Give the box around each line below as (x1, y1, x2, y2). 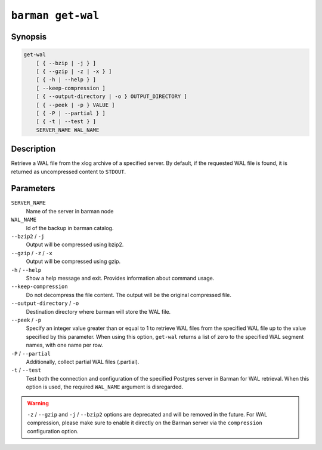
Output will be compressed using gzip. (26, 258, 121, 265)
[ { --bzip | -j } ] (36, 60, 97, 66)
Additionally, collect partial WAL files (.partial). (26, 358, 140, 365)
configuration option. (27, 427, 79, 434)
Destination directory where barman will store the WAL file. (26, 308, 171, 315)
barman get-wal (11, 9, 100, 22)
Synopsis (11, 32, 47, 42)
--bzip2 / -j (11, 233, 45, 240)
